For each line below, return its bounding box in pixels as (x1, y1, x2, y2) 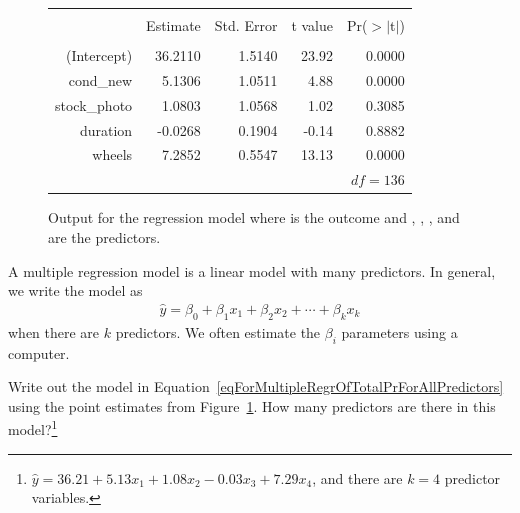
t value (291, 15, 333, 35)
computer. (8, 342, 70, 363)
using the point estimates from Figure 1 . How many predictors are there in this (8, 395, 496, 416)
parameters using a (341, 321, 458, 342)
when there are (8, 321, 100, 342)
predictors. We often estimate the (115, 321, 321, 342)
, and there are (312, 467, 403, 488)
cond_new (68, 69, 133, 90)
